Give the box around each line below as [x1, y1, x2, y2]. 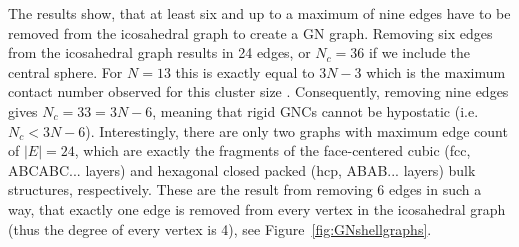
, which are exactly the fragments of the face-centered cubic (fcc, [74, 140, 471, 161]
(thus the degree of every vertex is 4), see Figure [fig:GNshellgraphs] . [8, 218, 432, 239]
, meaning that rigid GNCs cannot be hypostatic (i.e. [152, 100, 479, 121]
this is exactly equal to [175, 61, 315, 82]
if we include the [368, 42, 471, 63]
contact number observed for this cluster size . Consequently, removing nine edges [8, 81, 509, 102]
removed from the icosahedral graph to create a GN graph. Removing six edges [8, 22, 493, 43]
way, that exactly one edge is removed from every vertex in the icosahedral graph [8, 198, 506, 219]
